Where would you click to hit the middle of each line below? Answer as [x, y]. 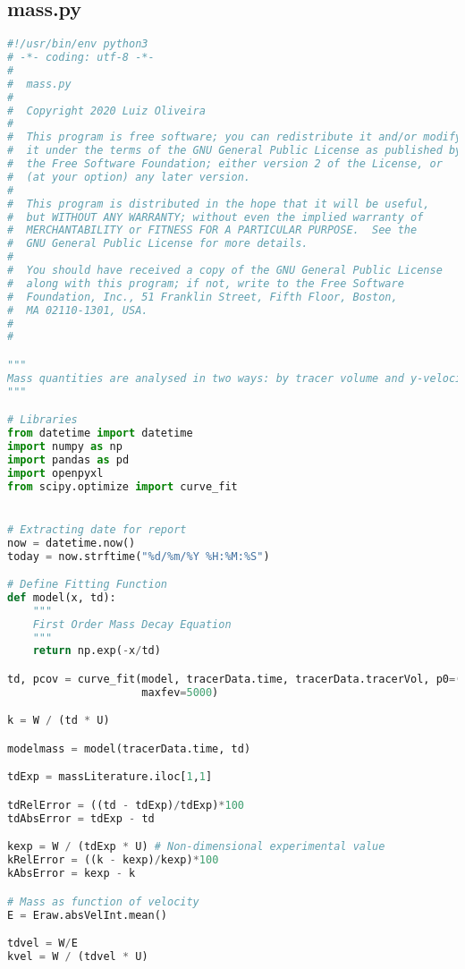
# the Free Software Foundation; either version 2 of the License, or [225, 164]
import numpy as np [65, 447]
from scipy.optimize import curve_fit [123, 486]
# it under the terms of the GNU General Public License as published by [235, 151]
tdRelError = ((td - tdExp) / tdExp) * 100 [126, 806]
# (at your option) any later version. [129, 177]
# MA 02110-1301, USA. [78, 310]
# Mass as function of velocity [103, 901]
